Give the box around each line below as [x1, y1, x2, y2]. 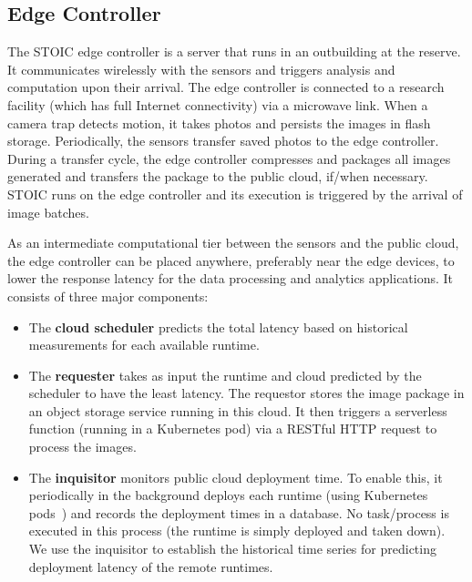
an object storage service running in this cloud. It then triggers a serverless [28, 401, 447, 420]
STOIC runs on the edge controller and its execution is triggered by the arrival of [7, 184, 463, 203]
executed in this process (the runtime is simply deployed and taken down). [28, 521, 446, 540]
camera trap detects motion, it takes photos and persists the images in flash [7, 113, 431, 132]
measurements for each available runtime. [28, 335, 260, 354]
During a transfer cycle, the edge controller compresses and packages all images [7, 148, 451, 168]
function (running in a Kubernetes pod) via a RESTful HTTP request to [28, 419, 437, 438]
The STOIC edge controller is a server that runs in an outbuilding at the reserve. [7, 42, 461, 61]
